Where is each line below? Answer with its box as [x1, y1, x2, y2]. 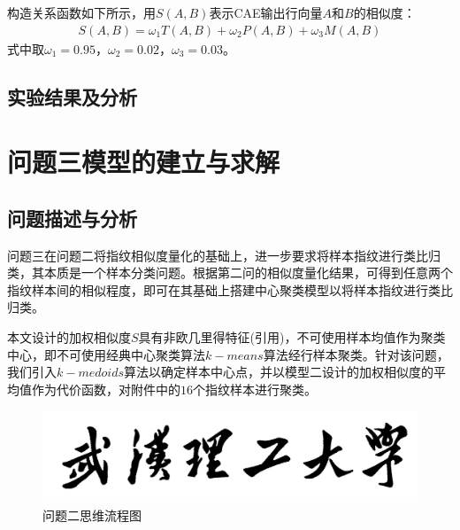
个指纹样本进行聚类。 [193, 379, 317, 398]
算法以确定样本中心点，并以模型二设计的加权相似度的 [124, 362, 434, 381]
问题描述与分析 [7, 204, 137, 231]
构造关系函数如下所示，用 [7, 4, 156, 21]
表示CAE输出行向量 [209, 4, 323, 21]
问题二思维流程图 [42, 505, 142, 524]
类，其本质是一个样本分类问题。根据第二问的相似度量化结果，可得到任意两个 [7, 263, 453, 282]
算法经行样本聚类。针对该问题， [263, 345, 449, 363]
